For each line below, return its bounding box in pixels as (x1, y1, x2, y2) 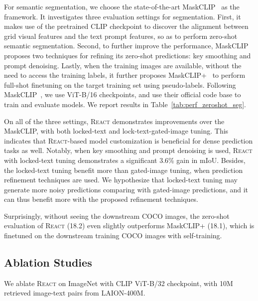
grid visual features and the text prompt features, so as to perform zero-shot (4, 30, 238, 41)
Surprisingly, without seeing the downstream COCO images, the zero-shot (4, 210, 230, 221)
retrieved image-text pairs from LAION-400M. (4, 288, 145, 298)
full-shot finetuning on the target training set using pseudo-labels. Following (4, 79, 236, 90)
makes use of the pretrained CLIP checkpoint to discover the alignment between (4, 21, 249, 31)
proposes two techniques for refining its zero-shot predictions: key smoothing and (4, 50, 251, 60)
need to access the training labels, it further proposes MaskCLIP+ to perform (4, 70, 246, 80)
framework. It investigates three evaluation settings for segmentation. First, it (4, 11, 241, 21)
